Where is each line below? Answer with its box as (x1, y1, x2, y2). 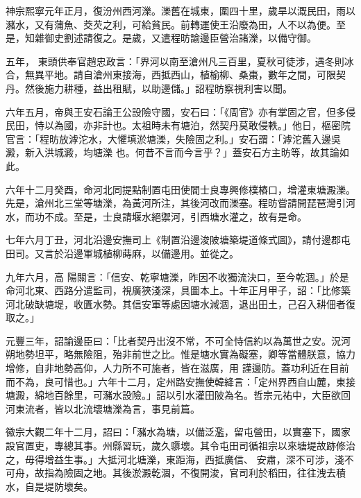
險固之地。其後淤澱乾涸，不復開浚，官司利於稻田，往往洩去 (63, 465, 336, 480)
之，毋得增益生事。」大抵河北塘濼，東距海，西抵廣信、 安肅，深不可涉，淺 (6, 452, 344, 466)
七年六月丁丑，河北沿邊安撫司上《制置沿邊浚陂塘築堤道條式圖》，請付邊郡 (6, 232, 341, 247)
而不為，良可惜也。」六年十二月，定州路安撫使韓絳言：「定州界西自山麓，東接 (6, 374, 355, 388)
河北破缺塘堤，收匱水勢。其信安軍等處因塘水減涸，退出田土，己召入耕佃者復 (6, 296, 355, 311)
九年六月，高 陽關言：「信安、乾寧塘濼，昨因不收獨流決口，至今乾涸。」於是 (6, 269, 349, 284)
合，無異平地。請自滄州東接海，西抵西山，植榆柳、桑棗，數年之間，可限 (6, 67, 336, 82)
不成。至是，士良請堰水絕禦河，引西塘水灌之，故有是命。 (44, 209, 307, 223)
